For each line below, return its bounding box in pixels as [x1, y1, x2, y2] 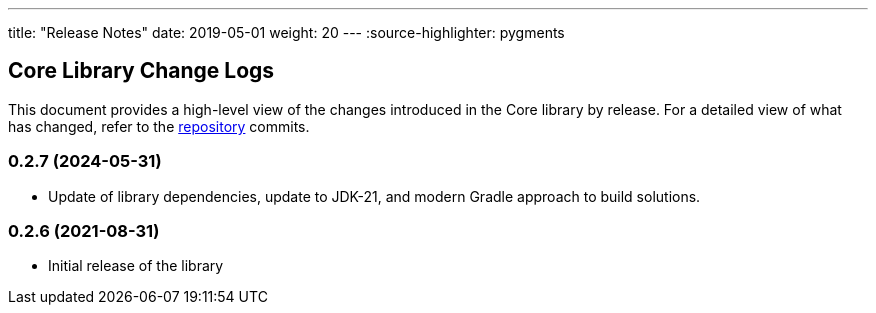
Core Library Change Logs [8, 58, 275, 84]
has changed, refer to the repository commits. [8, 117, 310, 135]
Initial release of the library [48, 257, 224, 275]
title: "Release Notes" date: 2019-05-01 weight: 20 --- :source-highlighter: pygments [8, 24, 565, 41]
